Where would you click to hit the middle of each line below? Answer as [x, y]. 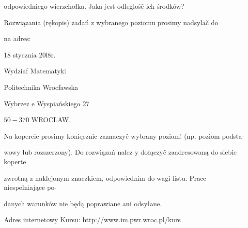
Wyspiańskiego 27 [63, 103]
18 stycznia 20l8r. [30, 54]
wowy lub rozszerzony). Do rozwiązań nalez [68, 152]
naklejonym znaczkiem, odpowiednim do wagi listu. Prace [121, 178]
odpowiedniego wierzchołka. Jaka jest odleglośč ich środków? [94, 6]
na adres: [17, 38]
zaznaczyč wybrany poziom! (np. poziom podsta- [172, 135]
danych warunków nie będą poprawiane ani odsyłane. [83, 203]
